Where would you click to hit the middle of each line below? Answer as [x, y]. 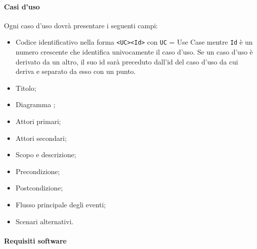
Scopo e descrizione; [46, 155]
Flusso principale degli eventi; [61, 204]
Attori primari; [38, 121]
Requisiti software [35, 240]
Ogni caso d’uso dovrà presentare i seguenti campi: [81, 25]
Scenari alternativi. [45, 221]
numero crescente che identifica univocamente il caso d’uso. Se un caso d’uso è [134, 52]
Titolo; [26, 88]
